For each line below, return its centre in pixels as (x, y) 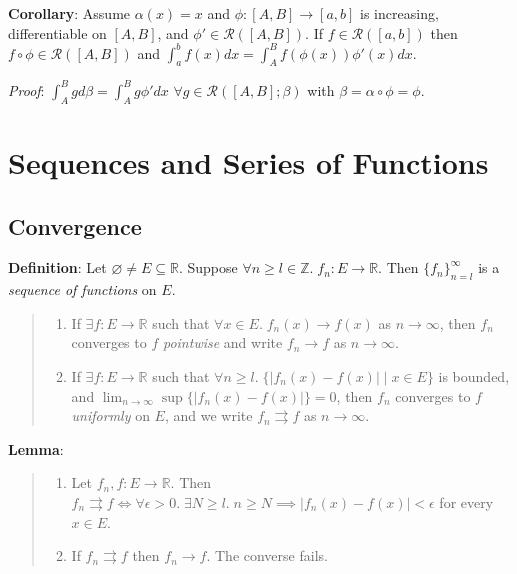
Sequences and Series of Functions (248, 161)
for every (466, 501)
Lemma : (36, 448)
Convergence (75, 225)
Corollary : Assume (69, 13)
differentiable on (57, 32)
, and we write (208, 415)
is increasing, (399, 13)
